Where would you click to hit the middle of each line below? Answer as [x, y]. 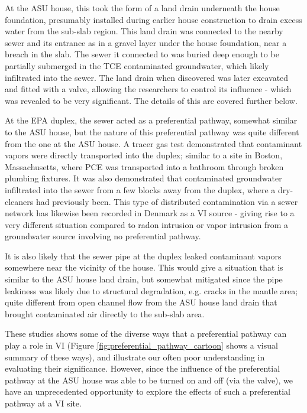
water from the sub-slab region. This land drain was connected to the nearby [144, 31]
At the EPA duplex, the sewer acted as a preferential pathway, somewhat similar [151, 120]
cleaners [19, 201]
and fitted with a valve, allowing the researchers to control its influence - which [148, 89]
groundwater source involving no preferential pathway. [103, 236]
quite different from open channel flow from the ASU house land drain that [141, 302]
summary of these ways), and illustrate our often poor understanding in [135, 357]
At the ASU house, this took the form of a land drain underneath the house [142, 8]
